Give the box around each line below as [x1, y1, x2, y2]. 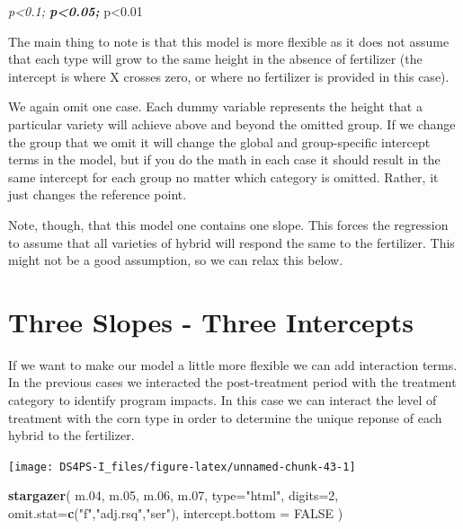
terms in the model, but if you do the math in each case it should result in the [8, 150, 441, 169]
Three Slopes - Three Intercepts [8, 303, 414, 339]
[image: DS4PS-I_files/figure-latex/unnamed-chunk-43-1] [8, 460, 356, 473]
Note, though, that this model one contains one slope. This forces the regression [8, 215, 449, 234]
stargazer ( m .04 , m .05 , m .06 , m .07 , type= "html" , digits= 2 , [8, 486, 339, 505]
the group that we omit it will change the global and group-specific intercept [8, 132, 431, 151]
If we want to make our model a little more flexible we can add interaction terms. [8, 355, 458, 374]
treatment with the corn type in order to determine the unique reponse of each [8, 408, 442, 427]
